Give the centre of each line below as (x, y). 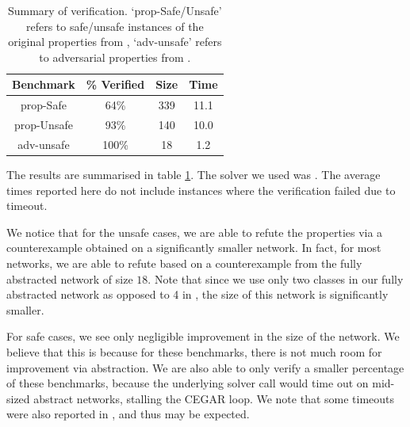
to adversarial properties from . (115, 57)
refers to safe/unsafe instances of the (115, 26)
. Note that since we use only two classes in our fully (276, 278)
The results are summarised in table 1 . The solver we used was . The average (194, 174)
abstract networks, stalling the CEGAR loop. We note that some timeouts (214, 398)
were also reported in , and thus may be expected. (128, 414)
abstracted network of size (70, 278)
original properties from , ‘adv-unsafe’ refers (115, 42)
